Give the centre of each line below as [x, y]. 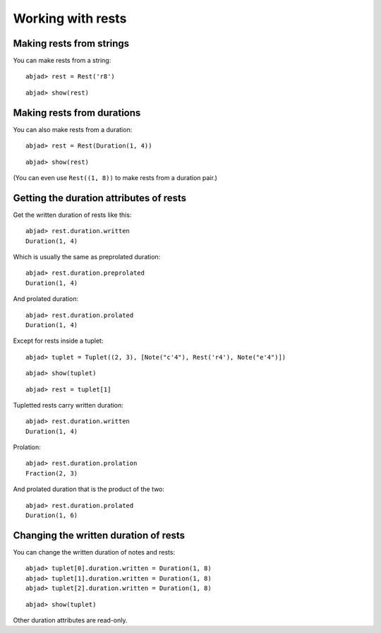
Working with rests [70, 18]
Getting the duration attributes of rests [100, 198]
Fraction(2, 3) [52, 473]
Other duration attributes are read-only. [70, 620]
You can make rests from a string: [62, 61]
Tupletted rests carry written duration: [68, 405]
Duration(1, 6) [52, 515]
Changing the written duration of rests [99, 535]
